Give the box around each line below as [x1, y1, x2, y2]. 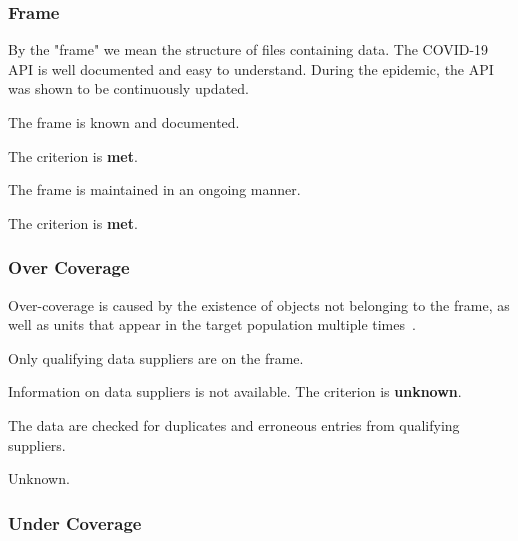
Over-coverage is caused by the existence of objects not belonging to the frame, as [8, 294, 510, 315]
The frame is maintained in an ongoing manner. [8, 179, 301, 200]
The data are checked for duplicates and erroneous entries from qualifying [8, 414, 460, 435]
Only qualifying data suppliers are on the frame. [8, 347, 304, 368]
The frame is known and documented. [8, 112, 240, 132]
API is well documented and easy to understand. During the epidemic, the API [8, 58, 494, 79]
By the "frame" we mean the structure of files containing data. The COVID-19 [8, 39, 489, 60]
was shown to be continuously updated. [8, 78, 249, 99]
